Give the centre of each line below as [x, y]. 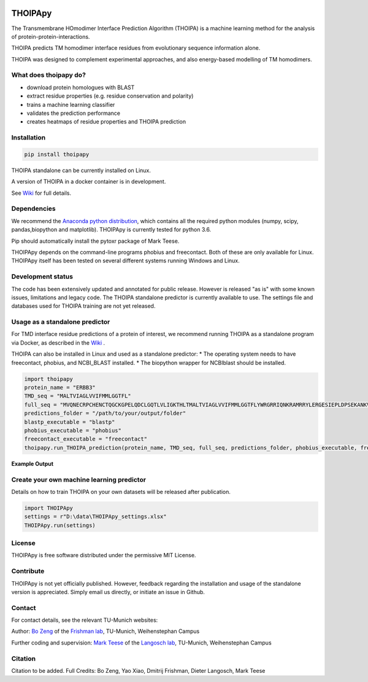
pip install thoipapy [57, 154]
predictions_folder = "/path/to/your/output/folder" [105, 414]
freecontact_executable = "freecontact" [86, 439]
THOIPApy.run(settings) [60, 525]
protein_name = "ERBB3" [60, 388]
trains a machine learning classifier [71, 104]
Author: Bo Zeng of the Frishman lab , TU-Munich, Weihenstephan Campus [105, 631]
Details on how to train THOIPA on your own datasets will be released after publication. [121, 492]
